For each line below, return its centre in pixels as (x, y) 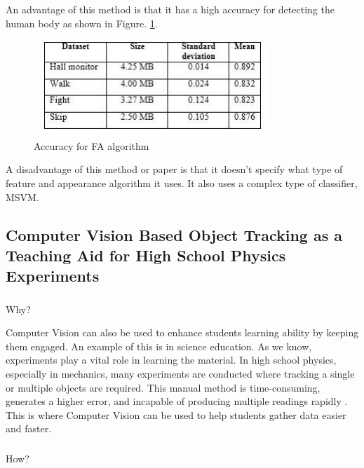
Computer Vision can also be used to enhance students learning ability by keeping (182, 332)
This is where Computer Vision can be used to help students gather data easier (176, 414)
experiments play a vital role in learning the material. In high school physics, (171, 360)
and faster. (29, 428)
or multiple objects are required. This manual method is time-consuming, (163, 387)
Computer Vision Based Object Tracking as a (174, 234)
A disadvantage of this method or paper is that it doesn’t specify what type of (174, 169)
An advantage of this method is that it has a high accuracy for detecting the (170, 9)
